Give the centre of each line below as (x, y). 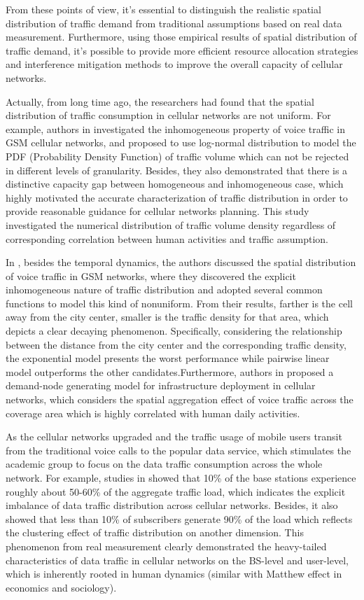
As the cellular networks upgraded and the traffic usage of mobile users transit (174, 437)
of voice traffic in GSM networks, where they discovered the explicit (151, 275)
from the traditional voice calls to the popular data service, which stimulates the (178, 450)
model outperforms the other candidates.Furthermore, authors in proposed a (170, 371)
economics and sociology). (61, 587)
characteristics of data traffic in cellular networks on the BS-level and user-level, (177, 560)
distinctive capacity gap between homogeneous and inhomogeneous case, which (175, 184)
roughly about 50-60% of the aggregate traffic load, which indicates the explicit (176, 491)
